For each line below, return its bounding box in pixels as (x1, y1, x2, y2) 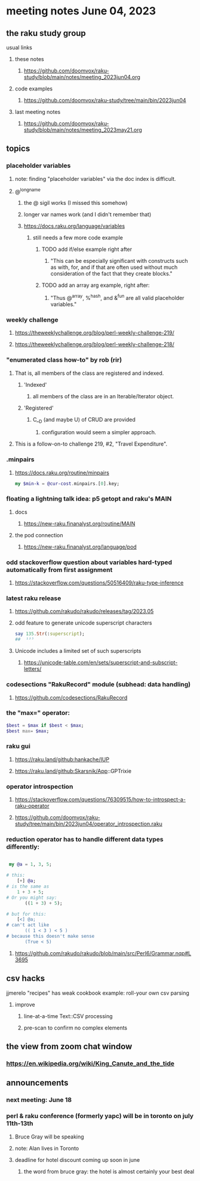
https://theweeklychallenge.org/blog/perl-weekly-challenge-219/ (14, 329, 175, 337)
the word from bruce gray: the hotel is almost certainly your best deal (23, 1168, 195, 1175)
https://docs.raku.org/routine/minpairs (14, 469, 109, 476)
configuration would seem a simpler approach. (41, 429, 156, 436)
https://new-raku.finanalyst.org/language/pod (23, 543, 137, 550)
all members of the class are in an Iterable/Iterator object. (32, 392, 174, 399)
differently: (6, 843, 40, 851)
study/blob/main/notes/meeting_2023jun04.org (23, 74, 140, 80)
